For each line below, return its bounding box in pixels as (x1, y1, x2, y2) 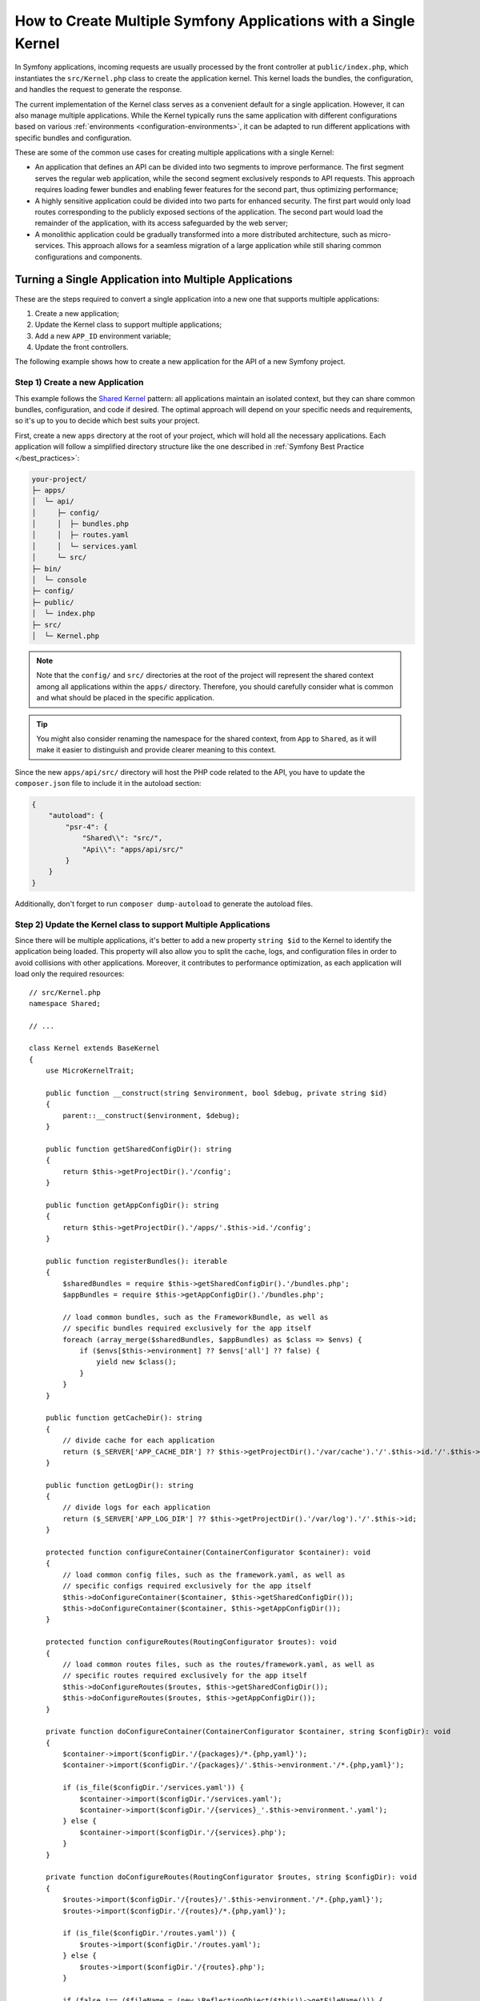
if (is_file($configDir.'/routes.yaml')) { (62, 1929, 236, 1938)
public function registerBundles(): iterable (45, 1257, 228, 1265)
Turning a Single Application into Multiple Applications (14, 273, 293, 287)
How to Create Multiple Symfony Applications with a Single (14, 12, 415, 30)
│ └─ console (31, 575, 87, 584)
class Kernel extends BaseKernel (29, 1044, 160, 1053)
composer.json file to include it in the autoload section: (14, 779, 202, 788)
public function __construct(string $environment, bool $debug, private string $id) (45, 1089, 388, 1098)
